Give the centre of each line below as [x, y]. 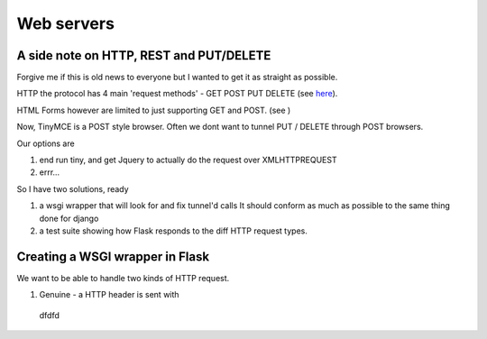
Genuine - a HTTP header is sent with [109, 295]
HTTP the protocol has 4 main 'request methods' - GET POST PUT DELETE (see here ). [177, 94]
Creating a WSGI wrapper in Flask [113, 257]
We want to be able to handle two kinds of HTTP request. [123, 278]
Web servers [65, 23]
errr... [50, 172]
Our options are [46, 143]
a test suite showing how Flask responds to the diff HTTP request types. [174, 231]
